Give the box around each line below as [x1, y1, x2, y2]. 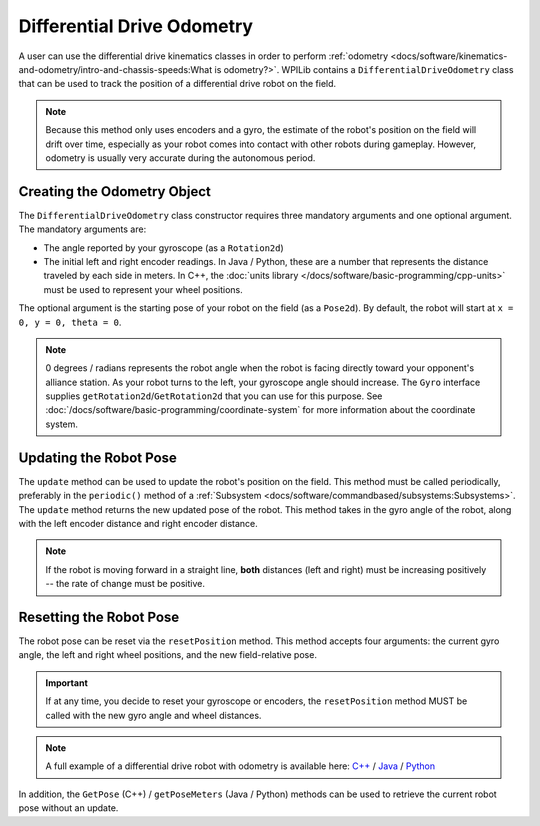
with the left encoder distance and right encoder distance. [18, 517, 259, 529]
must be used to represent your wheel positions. [43, 283, 244, 295]
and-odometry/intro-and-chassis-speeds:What [18, 63, 213, 75]
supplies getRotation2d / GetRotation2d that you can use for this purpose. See [45, 390, 383, 402]
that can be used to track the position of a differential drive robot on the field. [18, 78, 337, 90]
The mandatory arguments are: [18, 223, 147, 235]
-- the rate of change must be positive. [45, 578, 205, 590]
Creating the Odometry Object [18, 183, 212, 200]
